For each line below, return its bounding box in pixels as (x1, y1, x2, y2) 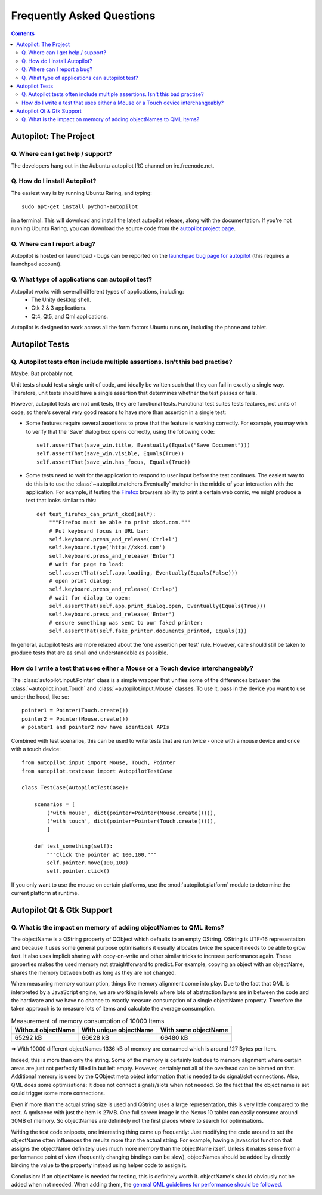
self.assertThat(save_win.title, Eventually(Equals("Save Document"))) (36, 442, 250, 449)
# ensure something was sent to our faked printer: (48, 619, 203, 626)
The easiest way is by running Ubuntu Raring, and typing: (11, 189, 152, 196)
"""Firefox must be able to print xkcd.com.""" (48, 519, 191, 526)
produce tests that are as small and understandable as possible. (11, 649, 168, 656)
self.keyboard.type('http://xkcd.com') (48, 544, 166, 551)
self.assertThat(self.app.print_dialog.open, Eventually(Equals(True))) (48, 603, 267, 610)
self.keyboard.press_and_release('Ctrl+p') (48, 586, 178, 593)
